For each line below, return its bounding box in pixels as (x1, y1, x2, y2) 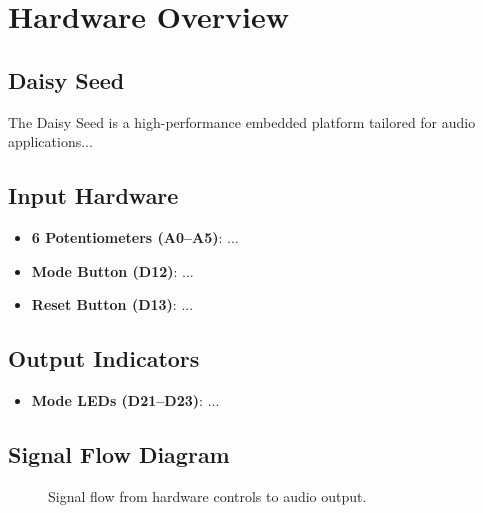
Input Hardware (8, 180, 179, 211)
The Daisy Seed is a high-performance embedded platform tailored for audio (8, 111, 476, 132)
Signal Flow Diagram (8, 438, 230, 469)
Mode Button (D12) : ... (31, 260, 194, 281)
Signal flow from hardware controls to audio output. (48, 485, 367, 506)
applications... (8, 131, 93, 152)
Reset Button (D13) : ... (31, 294, 194, 315)
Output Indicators (8, 343, 200, 374)
